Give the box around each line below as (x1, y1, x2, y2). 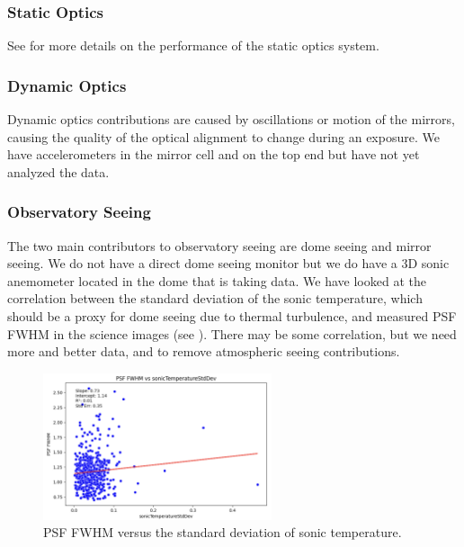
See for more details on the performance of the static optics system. (7, 36, 379, 55)
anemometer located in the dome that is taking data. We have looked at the (7, 271, 426, 290)
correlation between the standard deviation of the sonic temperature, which (7, 289, 423, 308)
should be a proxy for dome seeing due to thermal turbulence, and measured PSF (7, 307, 457, 325)
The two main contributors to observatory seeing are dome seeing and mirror (7, 236, 432, 255)
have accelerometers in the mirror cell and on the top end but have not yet (7, 145, 420, 164)
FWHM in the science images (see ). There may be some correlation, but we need (7, 324, 457, 343)
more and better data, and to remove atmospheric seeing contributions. (7, 342, 400, 361)
